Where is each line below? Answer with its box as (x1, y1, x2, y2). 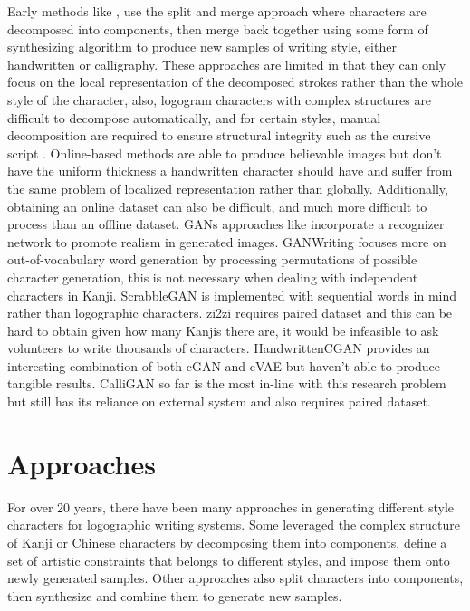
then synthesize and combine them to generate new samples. (7, 586, 342, 605)
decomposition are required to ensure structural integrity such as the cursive (7, 126, 431, 145)
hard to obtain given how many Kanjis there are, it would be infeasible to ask (7, 320, 439, 339)
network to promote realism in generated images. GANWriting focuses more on (7, 232, 446, 251)
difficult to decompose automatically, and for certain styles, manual (7, 108, 381, 127)
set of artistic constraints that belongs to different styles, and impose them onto (7, 550, 450, 569)
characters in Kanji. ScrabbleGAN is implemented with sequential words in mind (7, 285, 457, 304)
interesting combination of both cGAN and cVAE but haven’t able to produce (7, 356, 441, 375)
